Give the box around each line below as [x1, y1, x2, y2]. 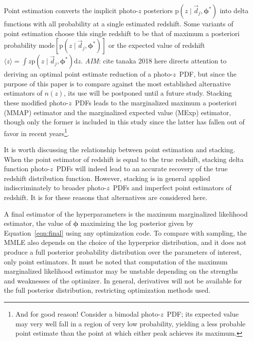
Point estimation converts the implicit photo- [4, 5, 139, 15]
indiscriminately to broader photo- [4, 182, 107, 193]
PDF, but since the [179, 69, 236, 79]
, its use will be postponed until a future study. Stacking [64, 88, 232, 98]
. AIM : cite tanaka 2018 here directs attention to [81, 56, 227, 66]
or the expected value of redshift [108, 40, 205, 50]
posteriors [144, 5, 173, 15]
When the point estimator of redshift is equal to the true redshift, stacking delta [4, 154, 244, 164]
